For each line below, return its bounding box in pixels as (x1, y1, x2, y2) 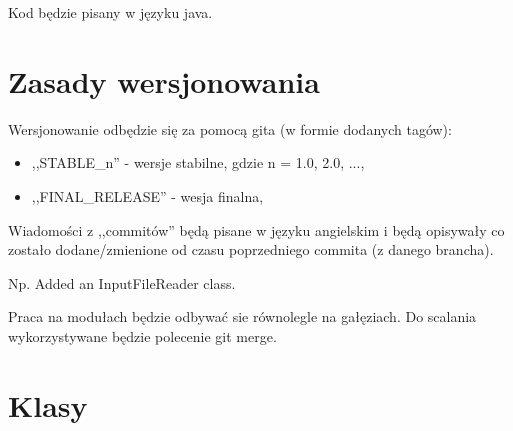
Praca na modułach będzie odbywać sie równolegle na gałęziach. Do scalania (8, 306, 477, 327)
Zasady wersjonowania (8, 60, 320, 101)
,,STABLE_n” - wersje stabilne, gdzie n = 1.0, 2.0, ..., (31, 152, 365, 173)
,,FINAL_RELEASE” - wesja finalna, (31, 185, 264, 206)
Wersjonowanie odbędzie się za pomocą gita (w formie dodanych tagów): (8, 118, 452, 139)
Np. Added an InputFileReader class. (8, 272, 236, 293)
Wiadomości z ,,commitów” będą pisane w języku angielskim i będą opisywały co (8, 219, 505, 240)
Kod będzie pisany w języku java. (8, 2, 213, 22)
